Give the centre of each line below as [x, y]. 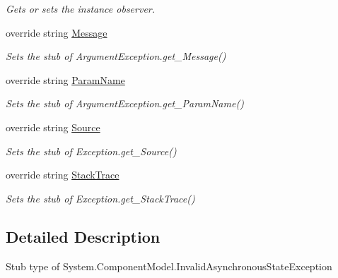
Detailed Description [83, 236]
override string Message [57, 32]
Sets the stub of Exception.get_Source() [91, 151]
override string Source [53, 127]
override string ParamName [65, 79]
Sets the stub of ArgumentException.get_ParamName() [125, 103]
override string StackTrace [63, 175]
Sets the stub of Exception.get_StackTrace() [100, 198]
